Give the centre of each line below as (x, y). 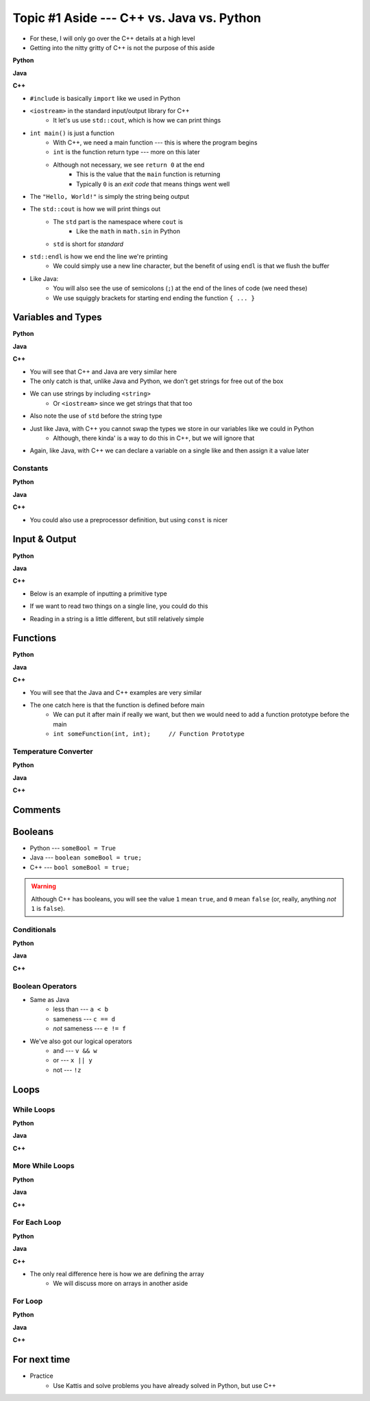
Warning (44, 886)
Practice (42, 1376)
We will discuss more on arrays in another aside (121, 1283)
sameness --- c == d (84, 1019)
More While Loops (44, 1166)
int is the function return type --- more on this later (126, 152)
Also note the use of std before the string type (96, 416)
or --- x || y (73, 1060)
